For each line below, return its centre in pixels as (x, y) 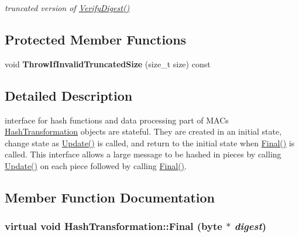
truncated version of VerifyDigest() (67, 8)
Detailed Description (69, 95)
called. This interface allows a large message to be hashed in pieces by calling (143, 154)
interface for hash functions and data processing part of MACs (117, 120)
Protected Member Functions (96, 39)
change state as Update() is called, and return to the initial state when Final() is (150, 142)
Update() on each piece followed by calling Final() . (96, 165)
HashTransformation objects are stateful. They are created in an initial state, (143, 131)
